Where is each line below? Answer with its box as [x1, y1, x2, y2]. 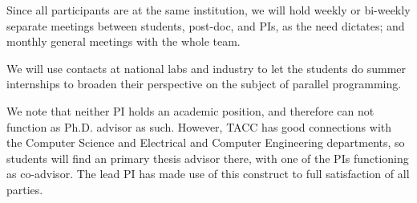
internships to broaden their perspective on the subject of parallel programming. [6, 75, 402, 92]
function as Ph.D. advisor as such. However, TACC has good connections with [6, 118, 392, 135]
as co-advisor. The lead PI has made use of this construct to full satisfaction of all [6, 165, 410, 182]
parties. [6, 181, 43, 197]
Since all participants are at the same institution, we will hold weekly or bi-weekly [6, 2, 411, 18]
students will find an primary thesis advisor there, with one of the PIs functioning [6, 149, 409, 166]
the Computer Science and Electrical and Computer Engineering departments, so [6, 134, 405, 151]
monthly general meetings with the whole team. [6, 33, 241, 50]
